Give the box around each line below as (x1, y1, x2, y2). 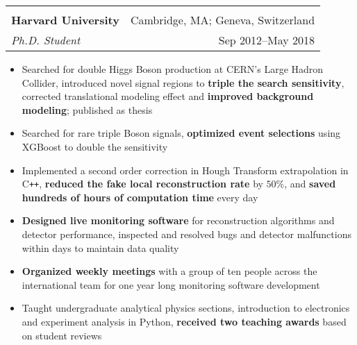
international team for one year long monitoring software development (22, 277, 320, 292)
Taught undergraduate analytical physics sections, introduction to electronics (22, 301, 350, 315)
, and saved (284, 176, 336, 191)
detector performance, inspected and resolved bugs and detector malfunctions (22, 227, 351, 241)
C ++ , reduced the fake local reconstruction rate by (22, 176, 263, 191)
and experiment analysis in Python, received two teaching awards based (22, 314, 347, 328)
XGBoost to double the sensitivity (22, 139, 168, 153)
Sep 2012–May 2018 (218, 32, 315, 48)
